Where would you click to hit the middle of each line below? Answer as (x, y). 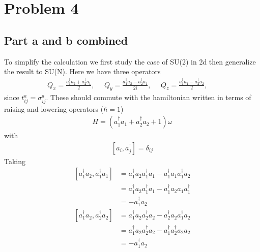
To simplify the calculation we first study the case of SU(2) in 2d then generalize (130, 61)
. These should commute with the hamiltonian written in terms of (149, 97)
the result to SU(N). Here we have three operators (82, 71)
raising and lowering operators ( (54, 108)
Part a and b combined (66, 40)
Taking (15, 161)
